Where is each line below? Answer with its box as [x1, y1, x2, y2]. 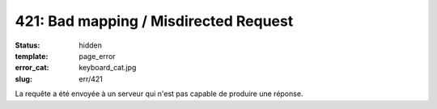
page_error [78, 51, 117, 61]
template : [15, 51, 49, 61]
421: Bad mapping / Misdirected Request [15, 12, 294, 30]
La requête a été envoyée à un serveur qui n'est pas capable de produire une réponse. [15, 89, 303, 99]
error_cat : [15, 63, 49, 73]
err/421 [78, 73, 103, 84]
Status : [15, 40, 40, 50]
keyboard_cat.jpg [78, 63, 137, 73]
